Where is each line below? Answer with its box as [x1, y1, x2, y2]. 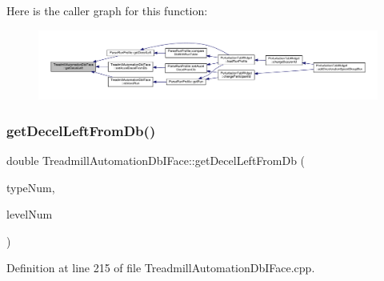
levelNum [6, 206, 53, 223]
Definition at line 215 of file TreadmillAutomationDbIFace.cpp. [6, 259, 315, 276]
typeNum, [6, 179, 55, 195]
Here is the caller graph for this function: [6, 2, 208, 18]
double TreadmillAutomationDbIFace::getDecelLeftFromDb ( [6, 151, 306, 168]
